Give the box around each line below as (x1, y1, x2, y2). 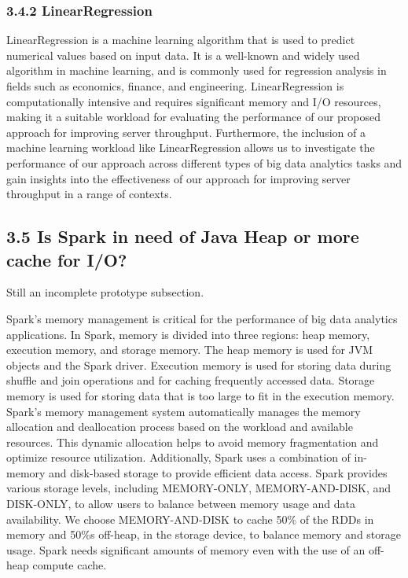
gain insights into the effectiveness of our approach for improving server (6, 170, 351, 186)
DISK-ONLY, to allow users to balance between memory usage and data (6, 495, 355, 512)
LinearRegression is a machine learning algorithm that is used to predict (6, 31, 355, 48)
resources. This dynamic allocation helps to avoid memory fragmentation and (6, 433, 379, 450)
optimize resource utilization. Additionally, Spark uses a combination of (6, 449, 351, 466)
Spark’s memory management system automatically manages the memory (6, 403, 361, 419)
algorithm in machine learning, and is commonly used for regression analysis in (6, 62, 387, 79)
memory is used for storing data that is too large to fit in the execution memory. (6, 387, 395, 403)
